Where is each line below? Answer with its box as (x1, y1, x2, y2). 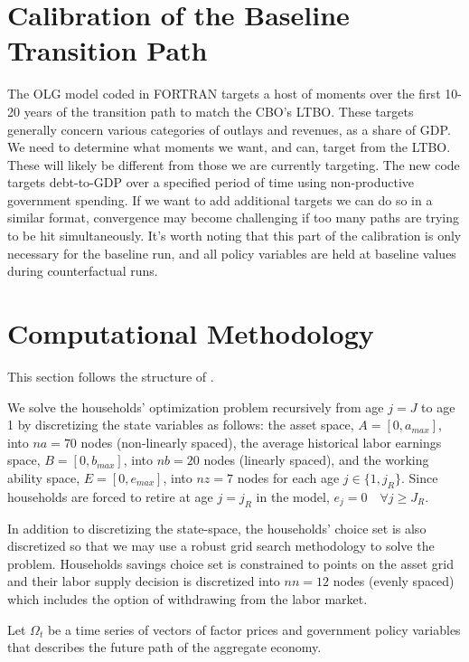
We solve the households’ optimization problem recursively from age (7, 397, 384, 416)
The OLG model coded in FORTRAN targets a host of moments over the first (7, 84, 441, 103)
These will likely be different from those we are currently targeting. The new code (7, 155, 460, 174)
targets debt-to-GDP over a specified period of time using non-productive (7, 173, 415, 192)
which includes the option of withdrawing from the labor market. (7, 589, 368, 608)
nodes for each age (237, 468, 340, 487)
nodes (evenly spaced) (333, 572, 455, 591)
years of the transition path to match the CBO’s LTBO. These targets (23, 101, 414, 120)
